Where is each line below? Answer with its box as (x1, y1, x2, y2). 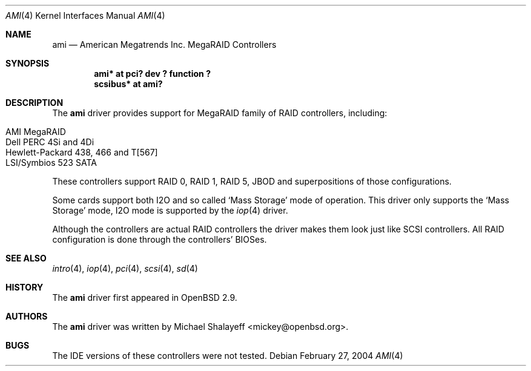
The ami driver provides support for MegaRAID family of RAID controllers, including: (52, 108, 388, 118)
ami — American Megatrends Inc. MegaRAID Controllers (52, 39, 277, 50)
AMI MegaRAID (5, 126, 66, 137)
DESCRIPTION (5, 97, 64, 108)
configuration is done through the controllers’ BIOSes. (52, 234, 267, 245)
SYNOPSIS (5, 58, 50, 68)
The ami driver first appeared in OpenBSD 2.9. (52, 292, 237, 303)
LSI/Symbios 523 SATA (5, 157, 97, 168)
